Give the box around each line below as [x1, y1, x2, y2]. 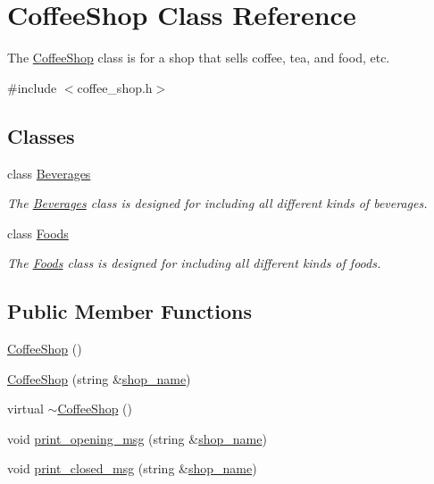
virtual [7, 399, 44, 418]
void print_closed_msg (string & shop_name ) [7, 459, 257, 478]
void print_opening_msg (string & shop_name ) [7, 429, 267, 447]
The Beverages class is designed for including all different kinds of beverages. [7, 194, 428, 213]
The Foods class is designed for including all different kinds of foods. [7, 254, 381, 272]
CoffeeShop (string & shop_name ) [7, 369, 191, 388]
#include [7, 78, 57, 96]
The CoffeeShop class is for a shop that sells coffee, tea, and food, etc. [7, 48, 390, 67]
